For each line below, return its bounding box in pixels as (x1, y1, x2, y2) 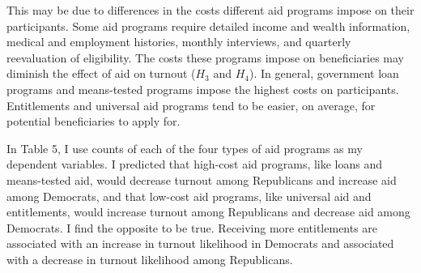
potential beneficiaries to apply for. (6, 113, 181, 130)
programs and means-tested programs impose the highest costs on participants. (6, 80, 399, 97)
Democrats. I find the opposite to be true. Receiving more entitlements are (6, 219, 378, 236)
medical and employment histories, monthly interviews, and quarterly (6, 33, 351, 50)
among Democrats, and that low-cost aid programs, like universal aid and (6, 187, 372, 204)
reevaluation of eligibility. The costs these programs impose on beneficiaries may (6, 49, 404, 66)
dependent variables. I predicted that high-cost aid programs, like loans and (6, 156, 383, 173)
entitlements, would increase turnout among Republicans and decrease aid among (6, 203, 410, 220)
